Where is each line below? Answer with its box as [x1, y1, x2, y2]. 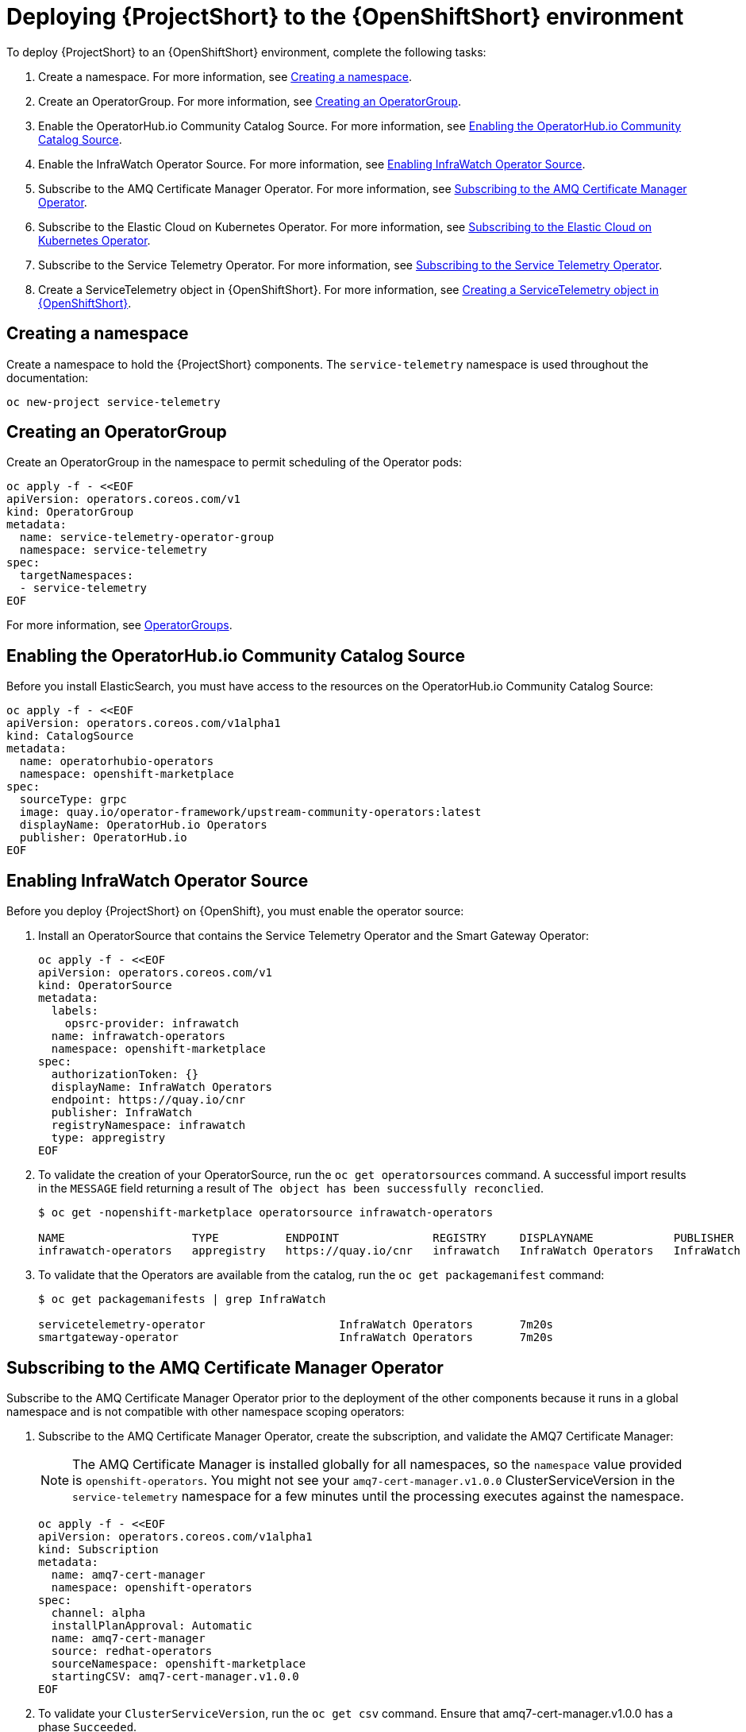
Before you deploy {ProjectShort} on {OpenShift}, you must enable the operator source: [6, 904, 464, 918]
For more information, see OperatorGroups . [6, 618, 233, 632]
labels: [51, 1004, 98, 1018]
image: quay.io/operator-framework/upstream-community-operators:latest [19, 806, 482, 819]
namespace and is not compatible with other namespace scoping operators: [6, 1404, 405, 1418]
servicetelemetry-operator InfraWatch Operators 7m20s [38, 1318, 554, 1332]
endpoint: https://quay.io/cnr [51, 1093, 246, 1107]
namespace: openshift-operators [51, 1580, 252, 1594]
